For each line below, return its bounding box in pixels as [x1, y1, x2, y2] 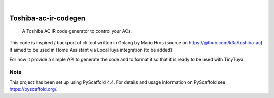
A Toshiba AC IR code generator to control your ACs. [22, 28, 132, 34]
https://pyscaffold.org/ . [9, 86, 58, 92]
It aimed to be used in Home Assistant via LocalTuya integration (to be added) [9, 47, 173, 53]
